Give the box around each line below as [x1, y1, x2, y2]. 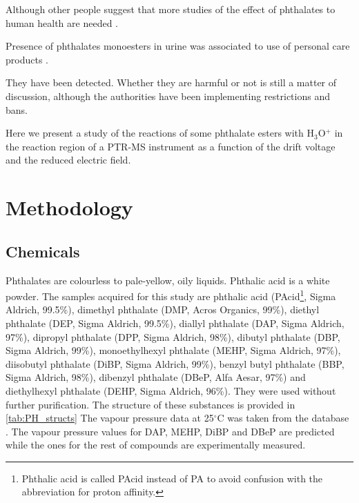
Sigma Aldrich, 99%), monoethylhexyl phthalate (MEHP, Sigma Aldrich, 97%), [6, 343, 341, 357]
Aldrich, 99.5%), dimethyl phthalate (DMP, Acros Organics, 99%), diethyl [6, 302, 320, 317]
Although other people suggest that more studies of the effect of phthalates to [6, 2, 336, 16]
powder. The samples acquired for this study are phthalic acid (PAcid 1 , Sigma [6, 287, 336, 303]
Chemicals [6, 240, 80, 262]
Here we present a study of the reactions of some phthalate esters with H [6, 126, 314, 140]
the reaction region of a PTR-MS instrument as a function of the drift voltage [6, 139, 336, 153]
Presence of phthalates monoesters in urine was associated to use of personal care [6, 39, 350, 53]
